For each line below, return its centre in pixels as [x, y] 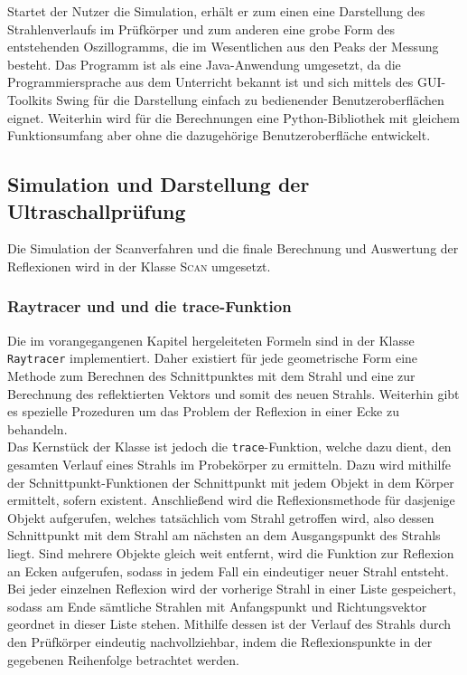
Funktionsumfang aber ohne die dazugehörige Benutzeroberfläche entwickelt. [219, 135]
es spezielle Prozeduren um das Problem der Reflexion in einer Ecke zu [203, 411]
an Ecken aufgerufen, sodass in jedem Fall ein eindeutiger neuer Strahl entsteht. [228, 570]
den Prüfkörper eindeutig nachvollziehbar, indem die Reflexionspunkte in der [220, 641]
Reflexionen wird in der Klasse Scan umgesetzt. [139, 266]
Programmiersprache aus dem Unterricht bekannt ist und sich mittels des [210, 82]
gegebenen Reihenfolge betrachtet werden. [123, 659]
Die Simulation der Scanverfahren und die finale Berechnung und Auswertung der [233, 248]
